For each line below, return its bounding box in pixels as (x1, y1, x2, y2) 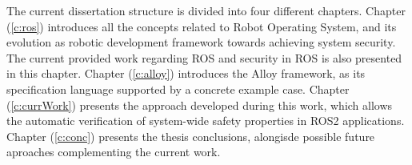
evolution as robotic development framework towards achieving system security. (6, 34, 396, 50)
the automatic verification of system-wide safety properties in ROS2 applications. (6, 112, 405, 129)
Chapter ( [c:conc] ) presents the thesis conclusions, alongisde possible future (6, 127, 375, 144)
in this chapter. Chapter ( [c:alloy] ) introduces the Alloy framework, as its (6, 65, 366, 82)
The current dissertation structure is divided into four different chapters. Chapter (6, 2, 406, 18)
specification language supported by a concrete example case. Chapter (6, 80, 350, 97)
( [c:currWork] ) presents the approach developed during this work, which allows (6, 96, 393, 113)
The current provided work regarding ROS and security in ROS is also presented (6, 49, 402, 66)
